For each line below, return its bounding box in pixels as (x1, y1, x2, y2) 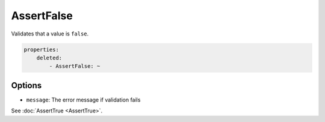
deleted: (36, 54, 63, 61)
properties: (23, 46, 60, 53)
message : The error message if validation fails (26, 96, 141, 103)
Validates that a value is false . (11, 30, 89, 37)
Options (11, 80, 42, 90)
